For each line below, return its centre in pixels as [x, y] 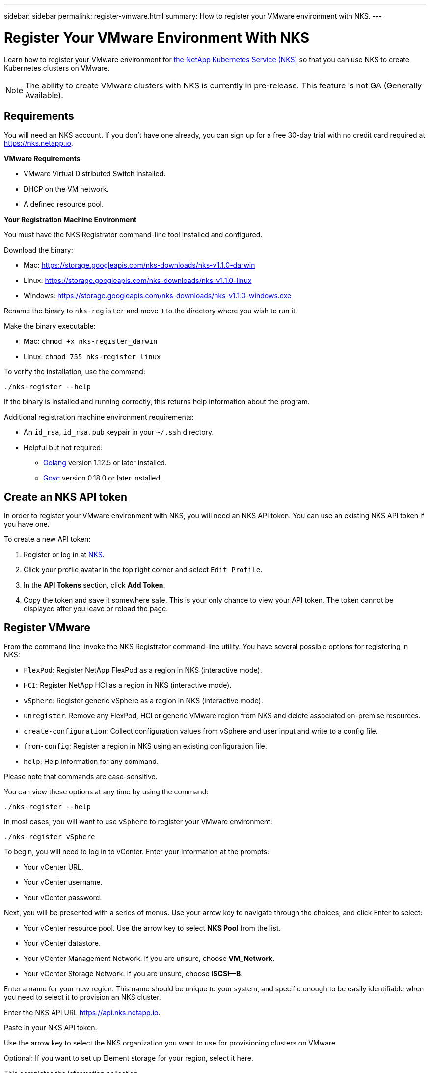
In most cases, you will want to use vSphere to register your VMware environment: [138, 822]
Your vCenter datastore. [62, 943]
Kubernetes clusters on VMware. [57, 68]
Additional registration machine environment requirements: [99, 417]
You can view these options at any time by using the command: [106, 792]
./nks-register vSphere [50, 837]
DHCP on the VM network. [66, 189]
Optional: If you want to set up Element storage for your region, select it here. [129, 1058]
